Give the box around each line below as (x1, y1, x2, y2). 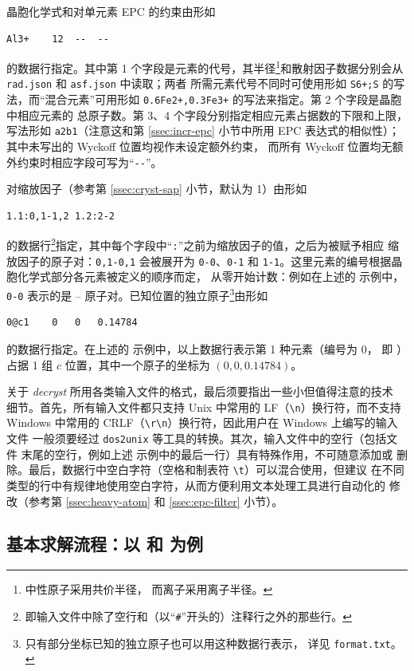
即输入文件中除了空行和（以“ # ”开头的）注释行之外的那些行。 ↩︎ (25, 607, 352, 624)
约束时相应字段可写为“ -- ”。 (17, 153, 162, 170)
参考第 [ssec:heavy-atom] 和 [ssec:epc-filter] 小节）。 (28, 492, 283, 509)
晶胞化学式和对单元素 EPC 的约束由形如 (6, 3, 216, 19)
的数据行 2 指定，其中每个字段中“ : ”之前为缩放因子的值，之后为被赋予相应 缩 (6, 235, 399, 254)
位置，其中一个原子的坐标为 (64, 356, 210, 373)
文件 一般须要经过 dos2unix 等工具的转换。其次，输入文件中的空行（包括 (6, 430, 387, 446)
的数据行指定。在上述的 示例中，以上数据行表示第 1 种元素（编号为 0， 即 (6, 340, 393, 357)
